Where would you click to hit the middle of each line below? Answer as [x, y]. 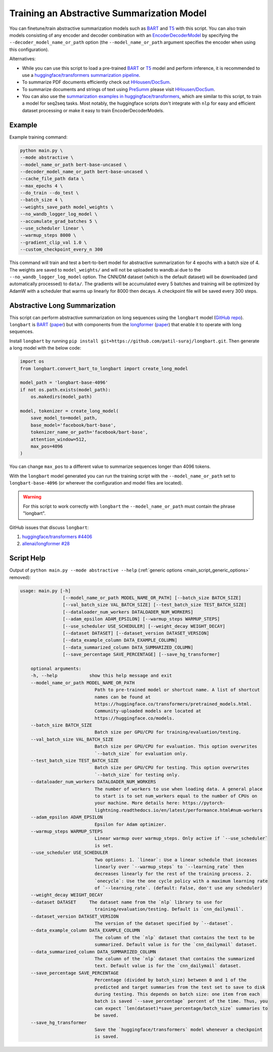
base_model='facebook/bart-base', [73, 425]
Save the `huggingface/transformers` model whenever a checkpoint [178, 1029]
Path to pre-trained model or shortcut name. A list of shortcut [177, 690]
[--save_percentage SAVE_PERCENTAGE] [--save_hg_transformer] [141, 654]
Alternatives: [22, 59]
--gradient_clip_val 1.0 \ [53, 242]
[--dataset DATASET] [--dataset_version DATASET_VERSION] [136, 633]
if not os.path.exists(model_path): [65, 390]
